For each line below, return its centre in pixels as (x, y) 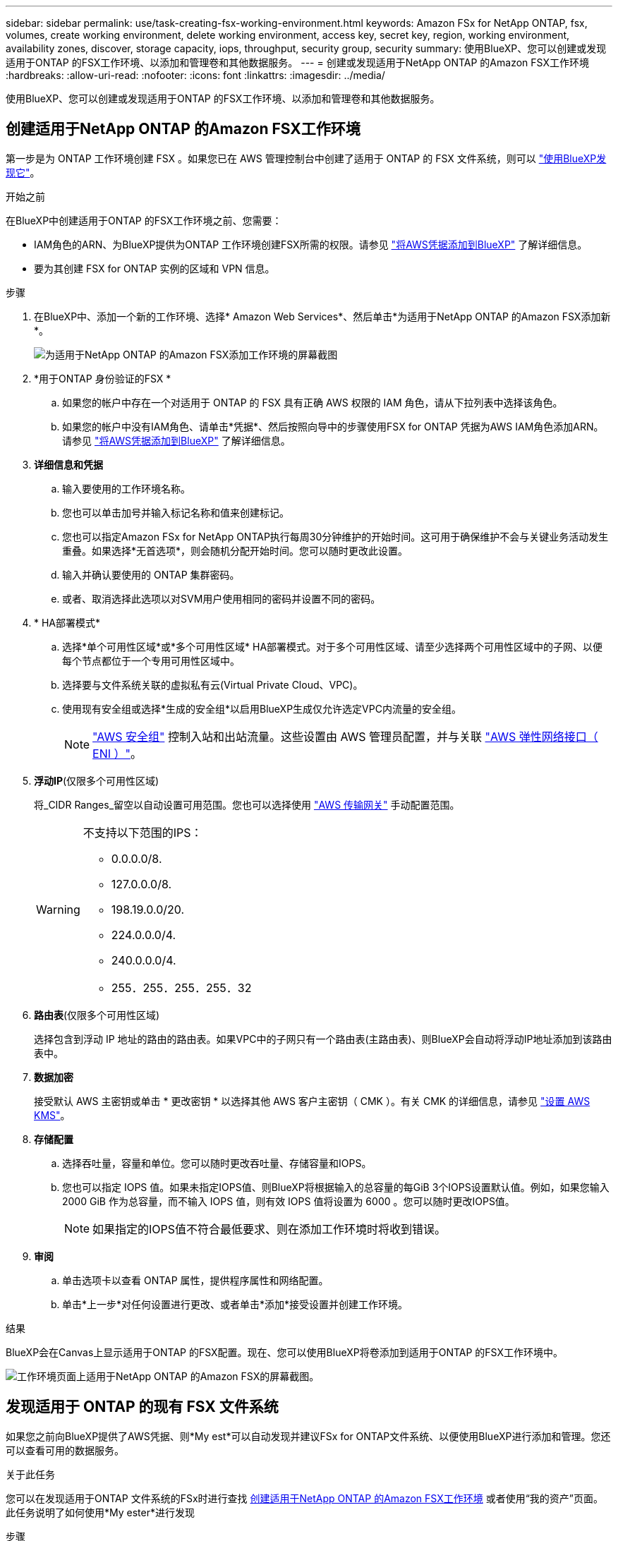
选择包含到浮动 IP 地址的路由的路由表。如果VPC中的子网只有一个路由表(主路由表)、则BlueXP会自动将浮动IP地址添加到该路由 (323, 1039)
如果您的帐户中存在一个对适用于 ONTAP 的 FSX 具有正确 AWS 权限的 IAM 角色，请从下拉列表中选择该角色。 (313, 402)
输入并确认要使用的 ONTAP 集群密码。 (151, 574)
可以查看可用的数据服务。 (65, 1450)
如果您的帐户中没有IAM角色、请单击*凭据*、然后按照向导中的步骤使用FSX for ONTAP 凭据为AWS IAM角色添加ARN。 (333, 426)
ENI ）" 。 (117, 753)
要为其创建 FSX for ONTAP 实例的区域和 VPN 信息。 (154, 268)
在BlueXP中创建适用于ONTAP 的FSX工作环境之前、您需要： (144, 220)
